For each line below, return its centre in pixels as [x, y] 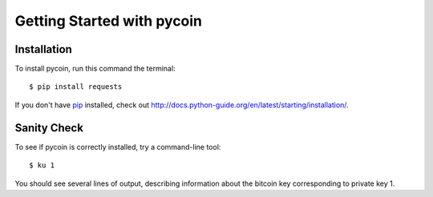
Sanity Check [49, 128]
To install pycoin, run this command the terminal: [95, 69]
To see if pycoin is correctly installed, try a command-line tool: [118, 147]
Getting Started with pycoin [109, 21]
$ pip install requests [76, 87]
